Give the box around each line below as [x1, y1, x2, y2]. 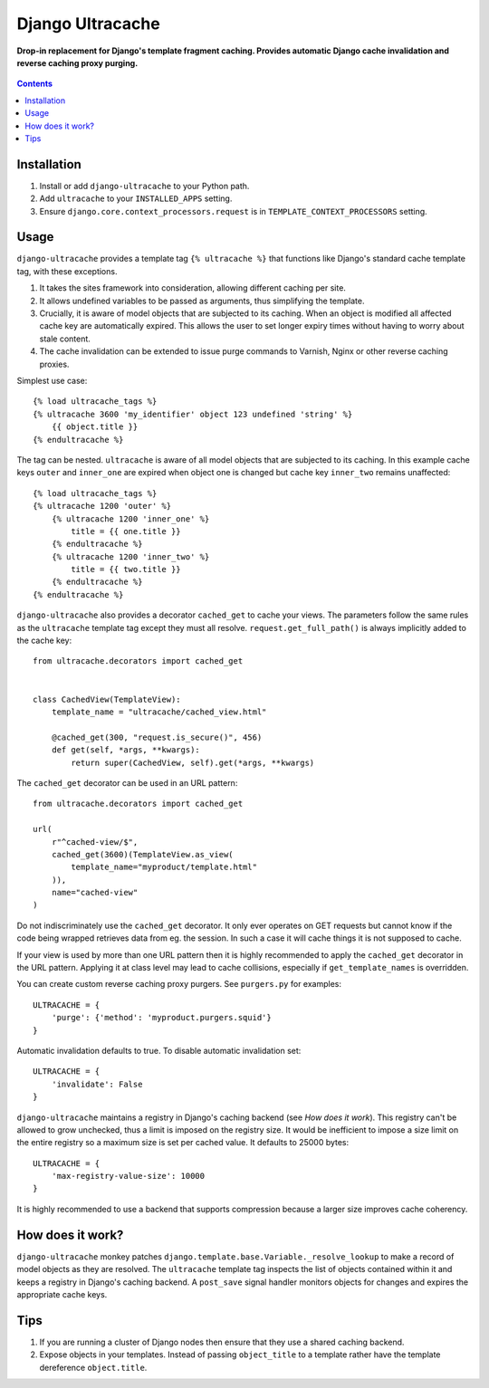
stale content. [39, 333, 91, 344]
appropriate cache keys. [16, 1288, 108, 1299]
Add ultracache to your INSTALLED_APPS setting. [39, 193, 233, 204]
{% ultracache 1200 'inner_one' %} [51, 513, 210, 524]
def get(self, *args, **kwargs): [51, 745, 201, 755]
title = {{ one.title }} [71, 526, 181, 536]
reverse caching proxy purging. [16, 57, 139, 68]
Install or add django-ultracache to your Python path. [39, 180, 250, 191]
